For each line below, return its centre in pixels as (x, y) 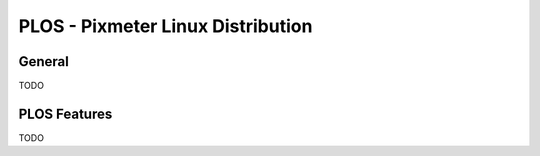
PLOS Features (65, 113)
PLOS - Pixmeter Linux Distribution (165, 26)
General (44, 61)
